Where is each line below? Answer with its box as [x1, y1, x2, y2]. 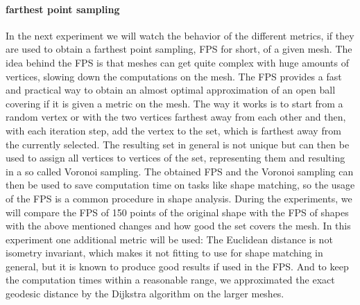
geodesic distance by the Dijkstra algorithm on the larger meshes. [6, 286, 284, 301]
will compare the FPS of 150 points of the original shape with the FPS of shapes [6, 204, 349, 219]
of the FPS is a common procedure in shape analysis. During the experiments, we [6, 191, 352, 205]
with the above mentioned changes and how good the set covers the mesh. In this [6, 218, 351, 233]
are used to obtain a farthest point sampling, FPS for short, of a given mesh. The [6, 42, 352, 56]
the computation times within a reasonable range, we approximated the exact [6, 272, 335, 287]
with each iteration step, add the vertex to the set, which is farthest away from [6, 123, 341, 137]
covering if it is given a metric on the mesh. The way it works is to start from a [6, 96, 343, 110]
